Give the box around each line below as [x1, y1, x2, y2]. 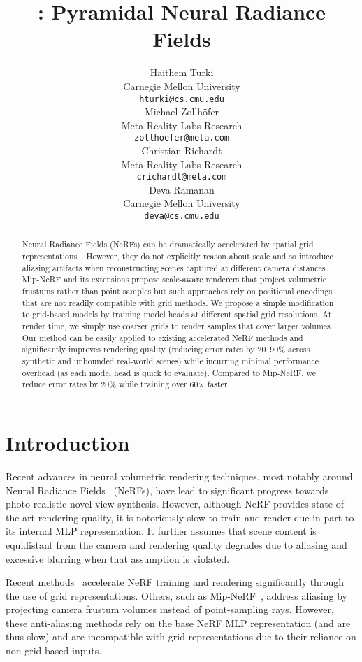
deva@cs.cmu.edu [144, 211, 219, 222]
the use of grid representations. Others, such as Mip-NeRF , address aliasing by [6, 588, 347, 603]
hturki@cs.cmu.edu [139, 94, 224, 104]
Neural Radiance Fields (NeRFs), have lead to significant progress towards [6, 482, 329, 497]
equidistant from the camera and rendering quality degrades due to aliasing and [6, 537, 347, 552]
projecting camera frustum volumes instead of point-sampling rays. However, [6, 602, 334, 617]
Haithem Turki [150, 65, 214, 80]
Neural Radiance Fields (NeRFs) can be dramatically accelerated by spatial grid [22, 238, 314, 250]
